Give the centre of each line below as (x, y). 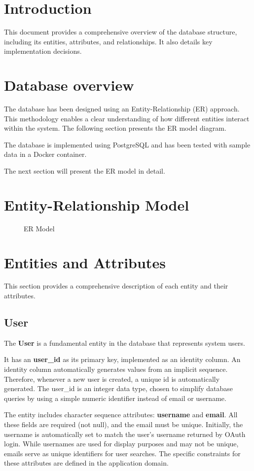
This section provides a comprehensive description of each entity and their (116, 286)
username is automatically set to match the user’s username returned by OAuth (125, 434)
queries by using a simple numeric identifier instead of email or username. (115, 398)
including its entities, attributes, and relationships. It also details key (108, 41)
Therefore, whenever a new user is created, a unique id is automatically (112, 379)
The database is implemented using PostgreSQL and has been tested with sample (127, 144)
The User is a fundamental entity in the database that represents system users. (125, 343)
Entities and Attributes (85, 262)
